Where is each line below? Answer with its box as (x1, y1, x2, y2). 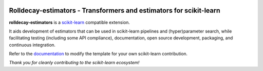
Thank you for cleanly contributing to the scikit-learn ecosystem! (9, 60, 140, 66)
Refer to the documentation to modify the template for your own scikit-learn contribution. (9, 51, 188, 57)
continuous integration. (9, 42, 56, 48)
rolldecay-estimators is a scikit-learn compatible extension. (9, 19, 130, 25)
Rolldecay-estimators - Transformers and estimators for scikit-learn (9, 6, 221, 15)
